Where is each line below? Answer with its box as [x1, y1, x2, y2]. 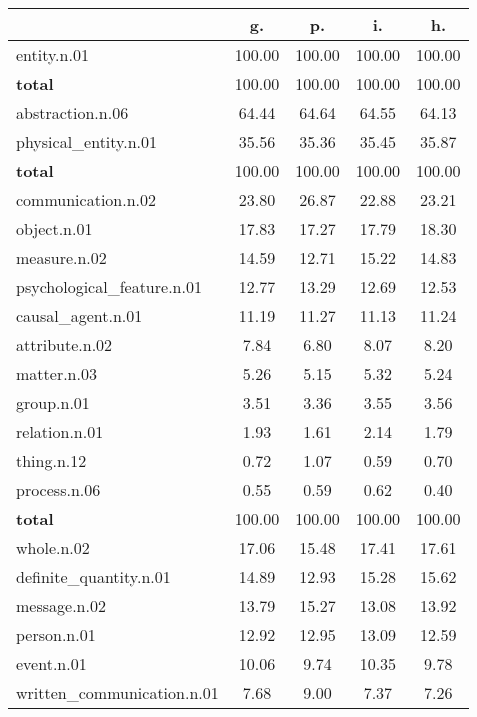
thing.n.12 [16, 449, 87, 472]
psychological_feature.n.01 [16, 275, 202, 298]
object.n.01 [16, 217, 93, 240]
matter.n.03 [16, 362, 97, 385]
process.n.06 [16, 478, 101, 501]
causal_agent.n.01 [16, 304, 143, 327]
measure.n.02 [16, 246, 107, 269]
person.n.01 [16, 623, 96, 646]
